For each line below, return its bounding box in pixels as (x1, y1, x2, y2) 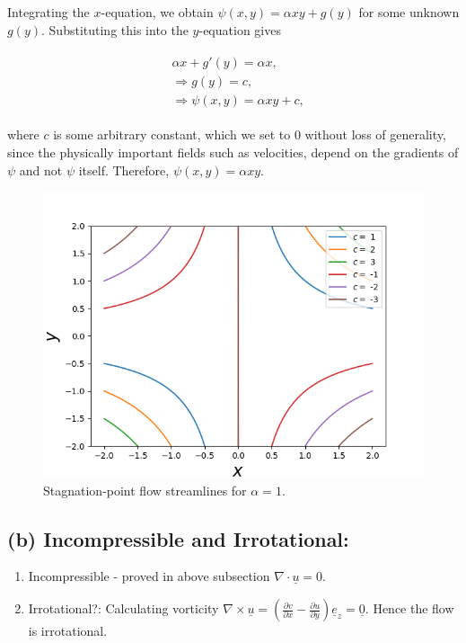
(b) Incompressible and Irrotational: (7, 524, 349, 552)
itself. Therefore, (78, 160, 170, 179)
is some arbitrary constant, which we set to (53, 125, 291, 144)
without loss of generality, (304, 125, 446, 144)
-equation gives (198, 20, 281, 39)
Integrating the (7, 3, 90, 21)
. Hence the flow (365, 599, 454, 618)
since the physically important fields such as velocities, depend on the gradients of (7, 142, 459, 161)
